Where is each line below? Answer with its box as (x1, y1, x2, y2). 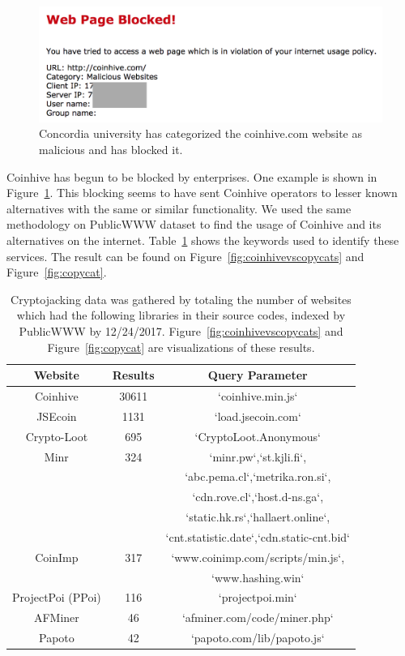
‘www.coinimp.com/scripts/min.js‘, (171, 548, 345, 565)
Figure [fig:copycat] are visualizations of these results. (47, 338, 315, 355)
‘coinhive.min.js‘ (218, 388, 298, 404)
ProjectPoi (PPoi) (12, 589, 101, 606)
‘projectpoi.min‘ (218, 589, 297, 606)
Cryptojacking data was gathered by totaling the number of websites (11, 290, 352, 307)
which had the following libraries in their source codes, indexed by (16, 307, 346, 324)
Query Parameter (207, 367, 308, 384)
